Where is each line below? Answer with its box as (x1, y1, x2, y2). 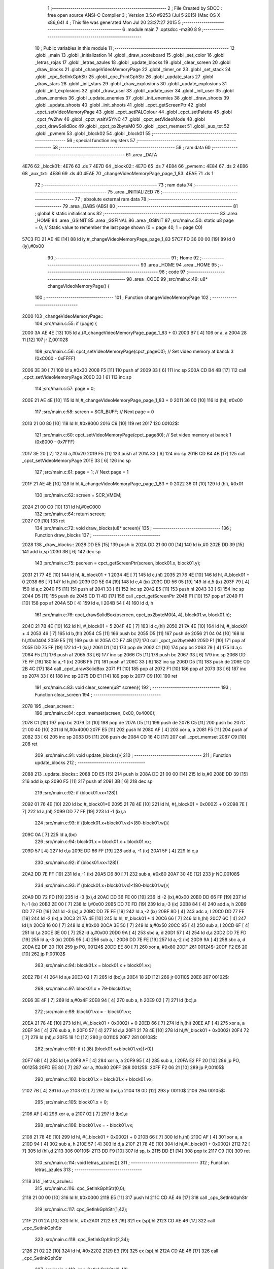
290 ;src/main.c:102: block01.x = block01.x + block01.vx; (35, 1076, 153, 1082)
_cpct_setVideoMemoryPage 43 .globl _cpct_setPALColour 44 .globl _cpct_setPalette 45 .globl (35, 109, 232, 115)
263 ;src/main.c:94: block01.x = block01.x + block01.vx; (35, 962, 152, 969)
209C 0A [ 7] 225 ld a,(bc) (22, 831, 77, 838)
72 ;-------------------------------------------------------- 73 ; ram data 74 (35, 182, 192, 188)
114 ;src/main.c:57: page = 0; (35, 386, 95, 392)
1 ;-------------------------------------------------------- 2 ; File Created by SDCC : (47, 5, 223, 11)
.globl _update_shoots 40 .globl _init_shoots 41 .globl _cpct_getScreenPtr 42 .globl (35, 102, 207, 108)
